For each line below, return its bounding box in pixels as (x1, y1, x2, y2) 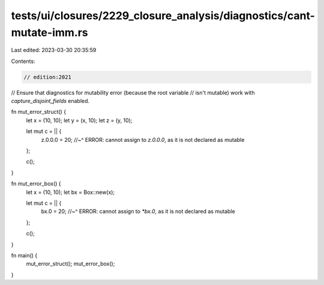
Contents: (11, 57, 35, 65)
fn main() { (11, 251, 38, 259)
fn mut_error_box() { (11, 180, 61, 187)
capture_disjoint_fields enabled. (11, 98, 90, 105)
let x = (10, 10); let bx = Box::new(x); (26, 189, 115, 196)
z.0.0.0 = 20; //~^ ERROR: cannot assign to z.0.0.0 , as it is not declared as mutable (41, 136, 245, 143)
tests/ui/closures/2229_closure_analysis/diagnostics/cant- (11, 9, 315, 22)
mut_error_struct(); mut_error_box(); (26, 260, 115, 268)
